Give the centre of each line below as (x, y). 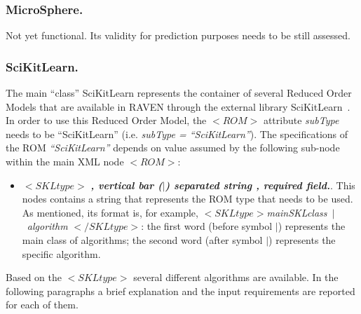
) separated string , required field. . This (260, 185)
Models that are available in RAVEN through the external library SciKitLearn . (178, 106)
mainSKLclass (297, 212)
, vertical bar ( (127, 185)
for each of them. (42, 305)
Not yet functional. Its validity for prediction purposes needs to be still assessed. (178, 35)
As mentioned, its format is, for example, (110, 212)
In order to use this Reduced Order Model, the (106, 120)
